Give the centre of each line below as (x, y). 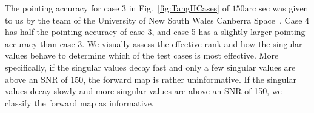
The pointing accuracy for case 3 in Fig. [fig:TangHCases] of (117, 8)
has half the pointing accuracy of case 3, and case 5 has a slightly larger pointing (155, 32)
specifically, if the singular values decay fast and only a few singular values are (150, 67)
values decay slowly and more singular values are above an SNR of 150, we (143, 91)
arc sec (257, 9)
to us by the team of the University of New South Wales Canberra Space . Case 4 (157, 20)
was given (290, 8)
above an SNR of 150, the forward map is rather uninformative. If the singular (151, 79)
